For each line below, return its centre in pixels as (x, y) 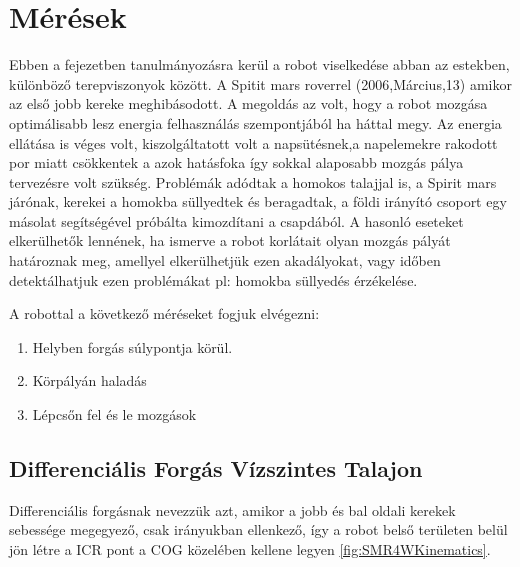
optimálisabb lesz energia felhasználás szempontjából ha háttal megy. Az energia (255, 122)
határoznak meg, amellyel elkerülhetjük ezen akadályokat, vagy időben (225, 260)
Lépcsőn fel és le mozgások (114, 414)
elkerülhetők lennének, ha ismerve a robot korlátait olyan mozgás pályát (230, 240)
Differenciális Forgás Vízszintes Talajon (216, 468)
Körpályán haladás (89, 380)
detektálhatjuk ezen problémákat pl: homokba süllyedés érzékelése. (213, 279)
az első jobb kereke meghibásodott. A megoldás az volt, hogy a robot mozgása (248, 103)
